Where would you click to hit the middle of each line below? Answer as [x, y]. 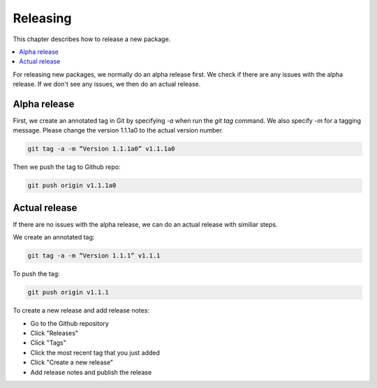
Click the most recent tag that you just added [95, 352]
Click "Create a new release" [72, 362]
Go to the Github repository [70, 323]
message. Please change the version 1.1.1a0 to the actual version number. [118, 130]
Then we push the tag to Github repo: [67, 167]
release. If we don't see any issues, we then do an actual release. [107, 84]
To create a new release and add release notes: [81, 311]
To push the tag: [36, 274]
